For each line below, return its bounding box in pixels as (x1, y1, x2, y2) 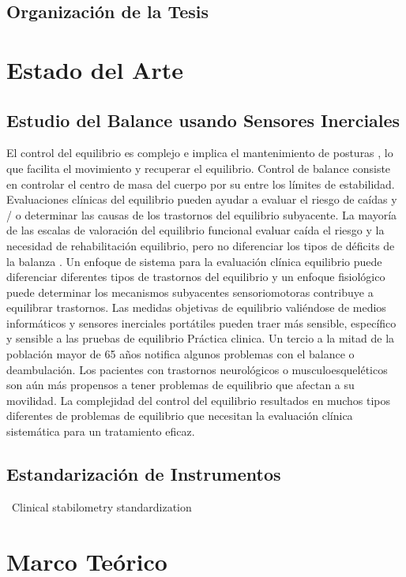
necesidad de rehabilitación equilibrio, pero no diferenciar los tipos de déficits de (6, 237, 395, 253)
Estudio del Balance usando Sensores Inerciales (6, 107, 400, 132)
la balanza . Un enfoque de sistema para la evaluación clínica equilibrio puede (6, 253, 382, 269)
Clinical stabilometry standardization (11, 498, 192, 515)
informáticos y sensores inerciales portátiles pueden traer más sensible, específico (6, 314, 397, 331)
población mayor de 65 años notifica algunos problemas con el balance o (6, 346, 355, 362)
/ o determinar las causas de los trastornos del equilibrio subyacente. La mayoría (6, 206, 397, 223)
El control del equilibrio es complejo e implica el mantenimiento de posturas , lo (6, 144, 393, 161)
